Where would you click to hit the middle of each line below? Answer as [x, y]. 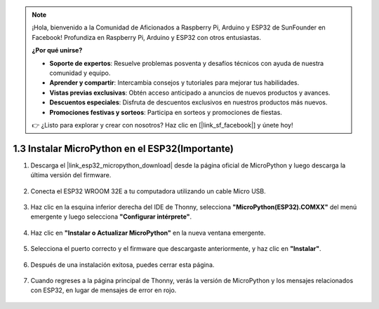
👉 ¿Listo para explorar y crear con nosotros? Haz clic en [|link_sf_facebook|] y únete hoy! [162, 125]
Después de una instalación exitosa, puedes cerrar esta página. [122, 265]
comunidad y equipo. [80, 73]
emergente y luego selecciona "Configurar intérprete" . [111, 217]
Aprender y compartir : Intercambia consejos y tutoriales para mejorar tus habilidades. [174, 83]
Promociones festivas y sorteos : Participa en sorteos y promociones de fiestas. [166, 112]
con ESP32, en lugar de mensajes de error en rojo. [104, 290]
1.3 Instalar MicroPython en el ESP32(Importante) [124, 148]
